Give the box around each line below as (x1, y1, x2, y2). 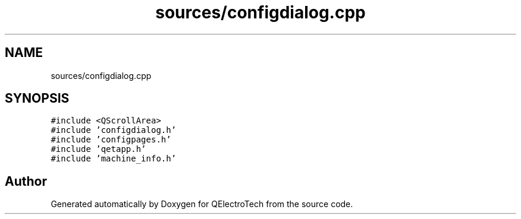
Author (5, 173, 47, 189)
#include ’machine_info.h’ (51, 154, 177, 164)
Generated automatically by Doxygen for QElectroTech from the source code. (51, 199, 353, 210)
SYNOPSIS (5, 91, 70, 106)
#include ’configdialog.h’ (51, 125, 177, 135)
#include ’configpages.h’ (51, 135, 171, 145)
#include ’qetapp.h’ (51, 144, 146, 154)
